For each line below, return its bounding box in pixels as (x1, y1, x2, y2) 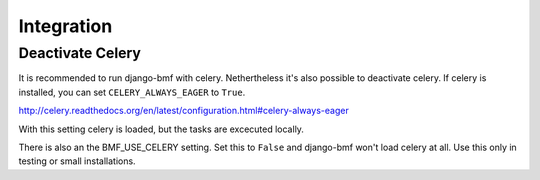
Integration (18, 15, 113, 37)
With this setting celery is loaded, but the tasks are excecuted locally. (18, 123, 305, 135)
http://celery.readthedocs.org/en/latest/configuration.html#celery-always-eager (18, 105, 349, 117)
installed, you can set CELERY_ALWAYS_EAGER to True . (18, 86, 246, 98)
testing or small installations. (18, 155, 136, 167)
